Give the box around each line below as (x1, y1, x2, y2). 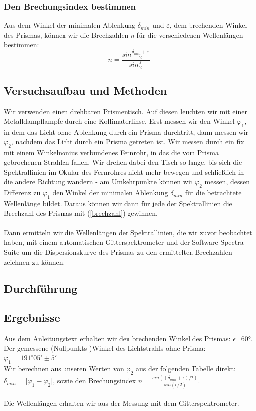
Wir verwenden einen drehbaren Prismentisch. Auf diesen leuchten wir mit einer (4, 106, 247, 116)
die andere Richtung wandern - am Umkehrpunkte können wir (4, 176, 193, 187)
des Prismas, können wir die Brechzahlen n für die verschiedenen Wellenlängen (4, 29, 243, 40)
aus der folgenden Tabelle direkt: (135, 363, 236, 374)
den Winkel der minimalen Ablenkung (52, 187, 168, 198)
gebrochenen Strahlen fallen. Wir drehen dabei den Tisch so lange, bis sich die (4, 157, 242, 167)
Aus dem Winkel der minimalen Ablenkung (4, 20, 135, 30)
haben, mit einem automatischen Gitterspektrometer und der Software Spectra (4, 237, 244, 247)
